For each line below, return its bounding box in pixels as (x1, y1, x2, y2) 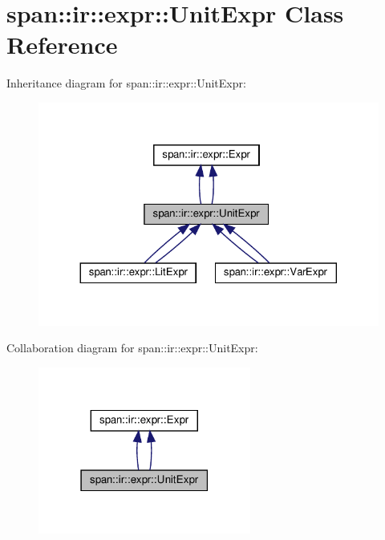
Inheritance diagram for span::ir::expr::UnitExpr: (6, 75, 246, 91)
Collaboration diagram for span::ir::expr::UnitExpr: (6, 339, 258, 356)
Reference (6, 28, 118, 61)
